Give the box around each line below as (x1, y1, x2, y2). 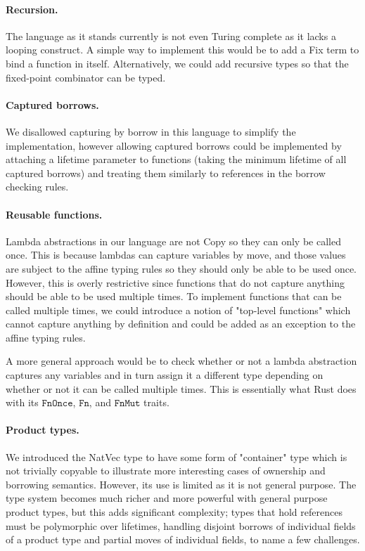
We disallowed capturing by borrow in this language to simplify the (6, 124, 296, 138)
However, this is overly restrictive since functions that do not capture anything (6, 275, 345, 290)
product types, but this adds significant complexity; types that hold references (6, 505, 342, 519)
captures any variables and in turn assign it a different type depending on (6, 368, 324, 382)
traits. (143, 395, 169, 410)
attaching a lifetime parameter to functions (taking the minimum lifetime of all (6, 152, 347, 167)
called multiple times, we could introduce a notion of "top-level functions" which (6, 302, 351, 317)
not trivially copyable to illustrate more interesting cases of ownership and (6, 463, 326, 478)
